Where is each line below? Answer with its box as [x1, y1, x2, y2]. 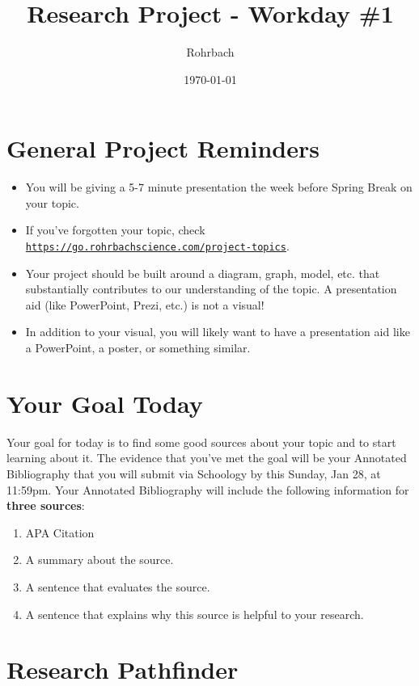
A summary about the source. [25, 551, 174, 568]
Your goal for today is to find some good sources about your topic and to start [6, 433, 396, 450]
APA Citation [25, 524, 95, 541]
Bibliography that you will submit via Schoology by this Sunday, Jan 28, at [6, 465, 381, 482]
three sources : [6, 497, 85, 514]
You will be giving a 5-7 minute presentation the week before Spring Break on [25, 179, 413, 196]
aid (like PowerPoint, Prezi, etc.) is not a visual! [25, 296, 265, 313]
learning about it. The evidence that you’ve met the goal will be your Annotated [6, 449, 407, 466]
